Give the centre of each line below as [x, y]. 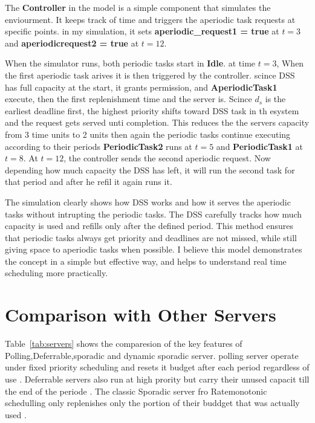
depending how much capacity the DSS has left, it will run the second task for [150, 170]
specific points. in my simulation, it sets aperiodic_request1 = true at [142, 31]
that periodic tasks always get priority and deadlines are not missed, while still [151, 237]
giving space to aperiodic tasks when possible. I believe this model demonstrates [154, 249]
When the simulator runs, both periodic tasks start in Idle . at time [130, 63]
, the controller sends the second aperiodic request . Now [167, 158]
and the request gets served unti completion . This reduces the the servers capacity [157, 122]
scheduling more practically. [57, 273]
